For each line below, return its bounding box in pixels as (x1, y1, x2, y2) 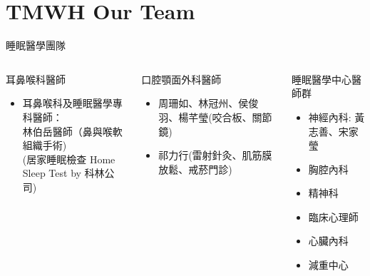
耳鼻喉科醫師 (6, 71, 66, 86)
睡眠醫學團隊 (6, 38, 66, 53)
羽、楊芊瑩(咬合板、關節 (158, 109, 272, 124)
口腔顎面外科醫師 (141, 71, 222, 86)
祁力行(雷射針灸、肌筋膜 (158, 148, 272, 163)
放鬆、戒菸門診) (158, 161, 232, 176)
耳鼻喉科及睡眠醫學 (22, 96, 113, 111)
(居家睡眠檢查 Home (22, 151, 115, 166)
